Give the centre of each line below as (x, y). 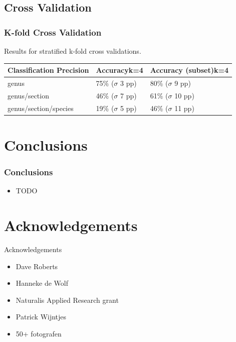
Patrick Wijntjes (41, 317)
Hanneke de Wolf (42, 283)
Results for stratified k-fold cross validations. (73, 51)
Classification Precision (48, 70)
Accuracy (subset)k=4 (189, 70)
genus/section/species (41, 108)
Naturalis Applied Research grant (67, 300)
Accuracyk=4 (120, 70)
